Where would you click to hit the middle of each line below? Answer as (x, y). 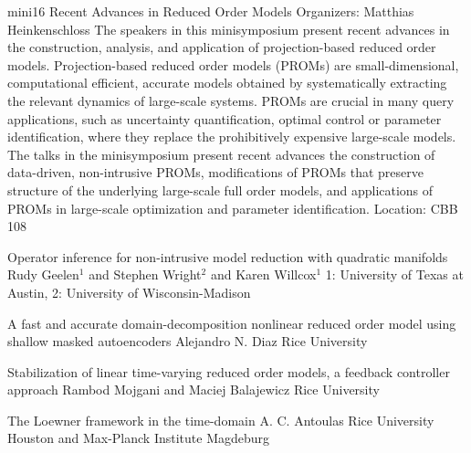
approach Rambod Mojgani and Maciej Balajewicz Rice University (194, 390)
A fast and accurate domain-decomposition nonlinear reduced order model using (232, 323)
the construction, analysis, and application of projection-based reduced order (222, 47)
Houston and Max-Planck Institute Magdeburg (139, 438)
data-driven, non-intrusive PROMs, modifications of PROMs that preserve (215, 172)
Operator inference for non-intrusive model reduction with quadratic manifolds (228, 256)
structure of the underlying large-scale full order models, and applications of (220, 190)
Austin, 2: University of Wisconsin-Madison (129, 292)
